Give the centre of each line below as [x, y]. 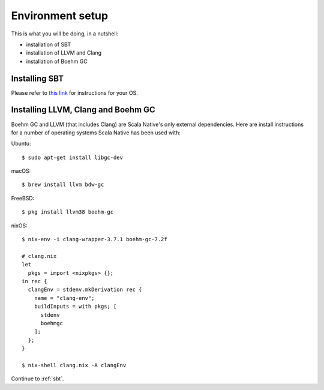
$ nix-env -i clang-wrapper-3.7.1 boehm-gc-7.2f [94, 239]
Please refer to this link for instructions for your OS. [74, 92]
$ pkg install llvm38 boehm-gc [68, 212]
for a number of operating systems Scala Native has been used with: [96, 133]
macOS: [21, 171]
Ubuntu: [21, 143]
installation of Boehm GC [57, 61]
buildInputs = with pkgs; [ [75, 307]
